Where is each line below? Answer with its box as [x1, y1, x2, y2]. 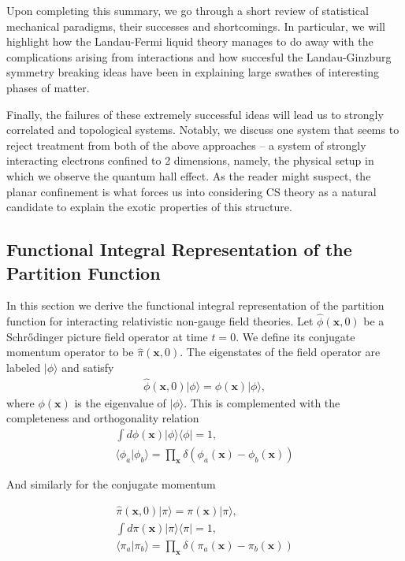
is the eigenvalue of [74, 394, 166, 411]
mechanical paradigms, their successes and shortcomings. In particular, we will [6, 17, 385, 34]
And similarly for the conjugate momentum [6, 476, 216, 492]
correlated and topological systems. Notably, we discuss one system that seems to [6, 121, 399, 138]
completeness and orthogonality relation [6, 410, 199, 426]
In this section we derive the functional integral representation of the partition [6, 297, 385, 314]
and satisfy [61, 359, 114, 375]
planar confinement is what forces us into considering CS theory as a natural [6, 183, 377, 199]
